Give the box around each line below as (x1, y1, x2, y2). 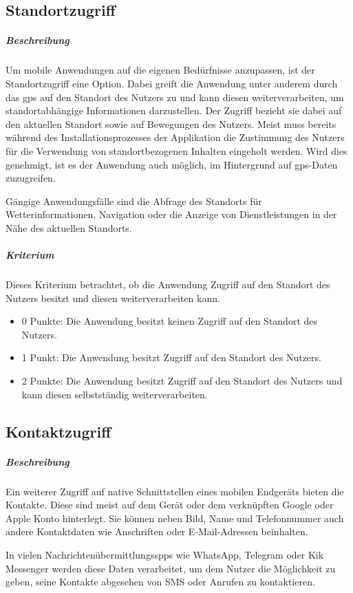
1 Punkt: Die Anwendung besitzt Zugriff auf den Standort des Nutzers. (21, 350, 321, 365)
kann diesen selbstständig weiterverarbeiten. (21, 387, 208, 401)
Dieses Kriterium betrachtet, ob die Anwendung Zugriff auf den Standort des (6, 277, 330, 292)
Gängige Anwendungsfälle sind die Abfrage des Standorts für (6, 193, 262, 208)
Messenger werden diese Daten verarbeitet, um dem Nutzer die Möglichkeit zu (6, 561, 336, 575)
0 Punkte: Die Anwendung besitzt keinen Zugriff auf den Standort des (21, 314, 318, 328)
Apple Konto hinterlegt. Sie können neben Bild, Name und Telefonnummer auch (6, 510, 344, 525)
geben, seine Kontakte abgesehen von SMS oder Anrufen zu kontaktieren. (6, 574, 315, 589)
